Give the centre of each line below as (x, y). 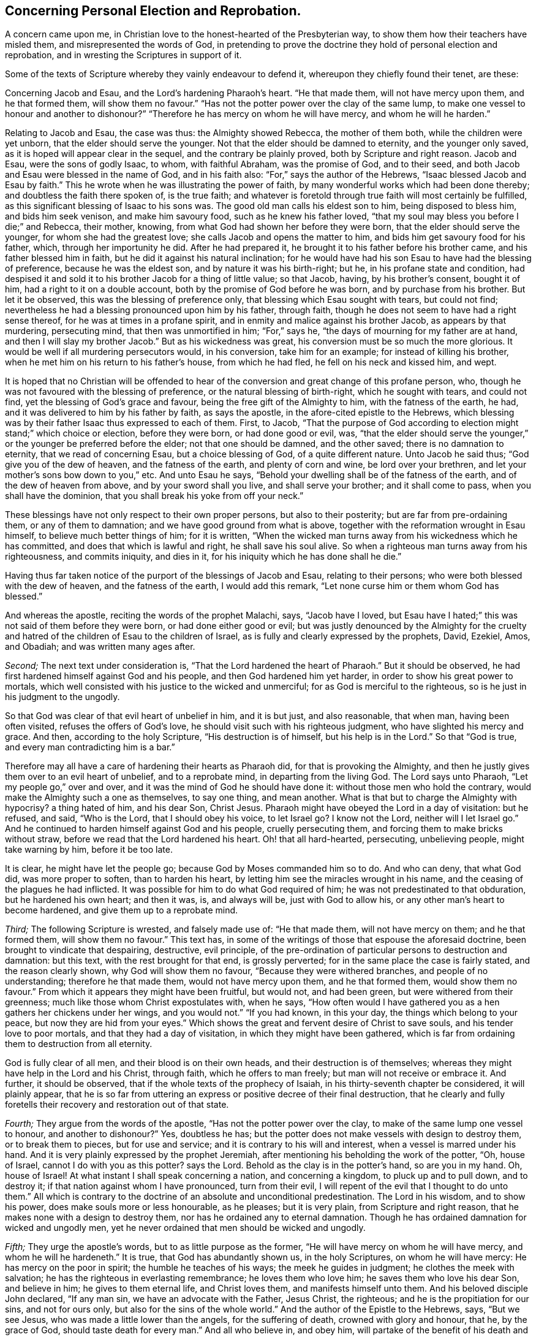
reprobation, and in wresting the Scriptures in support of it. (123, 55)
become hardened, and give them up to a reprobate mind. (122, 910)
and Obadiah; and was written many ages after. (100, 647)
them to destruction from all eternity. (79, 1044)
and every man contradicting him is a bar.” (90, 747)
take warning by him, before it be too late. (89, 850)
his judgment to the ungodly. (62, 697)
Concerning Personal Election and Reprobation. (153, 11)
